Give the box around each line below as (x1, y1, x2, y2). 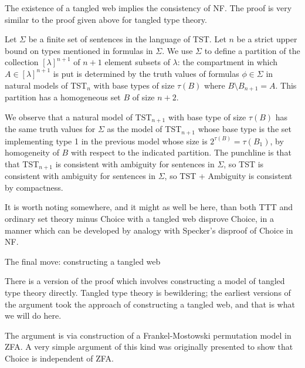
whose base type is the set (198, 123, 292, 135)
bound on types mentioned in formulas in (5, 44, 153, 56)
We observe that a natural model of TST (5, 110, 152, 123)
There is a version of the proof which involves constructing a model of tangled (5, 275, 285, 287)
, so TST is (223, 157, 264, 170)
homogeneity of (5, 146, 59, 158)
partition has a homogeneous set (5, 91, 121, 103)
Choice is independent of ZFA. (5, 352, 114, 364)
